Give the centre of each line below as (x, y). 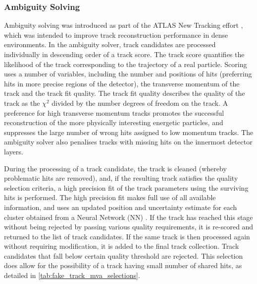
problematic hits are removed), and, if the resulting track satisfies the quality (121, 178)
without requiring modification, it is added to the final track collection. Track (122, 246)
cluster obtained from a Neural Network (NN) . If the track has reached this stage (128, 217)
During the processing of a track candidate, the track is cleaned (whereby (115, 168)
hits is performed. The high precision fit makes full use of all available (110, 197)
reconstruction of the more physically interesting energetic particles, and (114, 122)
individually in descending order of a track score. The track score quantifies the (124, 54)
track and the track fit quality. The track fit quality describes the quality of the (125, 93)
